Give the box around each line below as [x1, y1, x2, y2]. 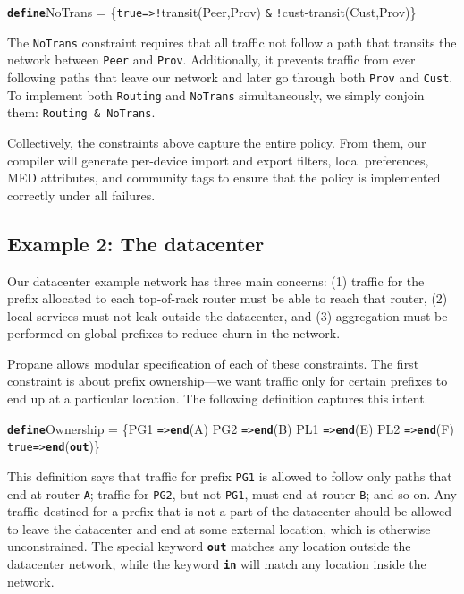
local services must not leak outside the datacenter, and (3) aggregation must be [7, 306, 448, 325]
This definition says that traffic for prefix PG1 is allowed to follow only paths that [7, 466, 452, 485]
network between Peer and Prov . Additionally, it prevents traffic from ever [7, 50, 416, 69]
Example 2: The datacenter [7, 229, 265, 257]
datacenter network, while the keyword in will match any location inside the [7, 555, 426, 573]
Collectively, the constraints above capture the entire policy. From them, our [7, 132, 426, 151]
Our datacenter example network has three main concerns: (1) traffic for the [7, 271, 425, 290]
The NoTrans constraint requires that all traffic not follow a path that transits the [7, 32, 457, 51]
